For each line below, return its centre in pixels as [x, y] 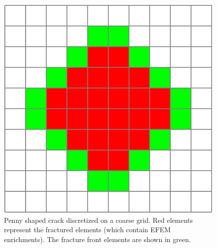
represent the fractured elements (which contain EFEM [88, 230]
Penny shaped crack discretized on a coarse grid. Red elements [99, 220]
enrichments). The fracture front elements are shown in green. [97, 239]
